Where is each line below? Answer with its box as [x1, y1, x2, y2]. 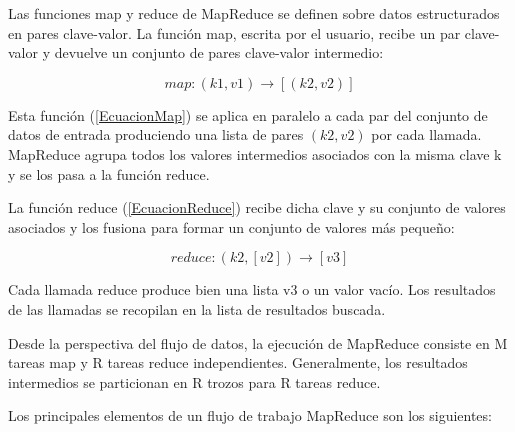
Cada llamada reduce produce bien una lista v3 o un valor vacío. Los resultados [8, 279, 496, 300]
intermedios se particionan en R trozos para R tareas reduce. [8, 371, 381, 392]
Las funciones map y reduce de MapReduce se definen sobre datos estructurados [8, 3, 500, 23]
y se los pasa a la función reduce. [8, 163, 210, 184]
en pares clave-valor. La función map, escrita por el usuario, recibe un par [8, 22, 461, 43]
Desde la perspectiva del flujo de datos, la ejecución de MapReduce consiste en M [8, 332, 508, 353]
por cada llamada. [371, 124, 482, 145]
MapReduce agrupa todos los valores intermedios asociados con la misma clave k [8, 143, 502, 164]
